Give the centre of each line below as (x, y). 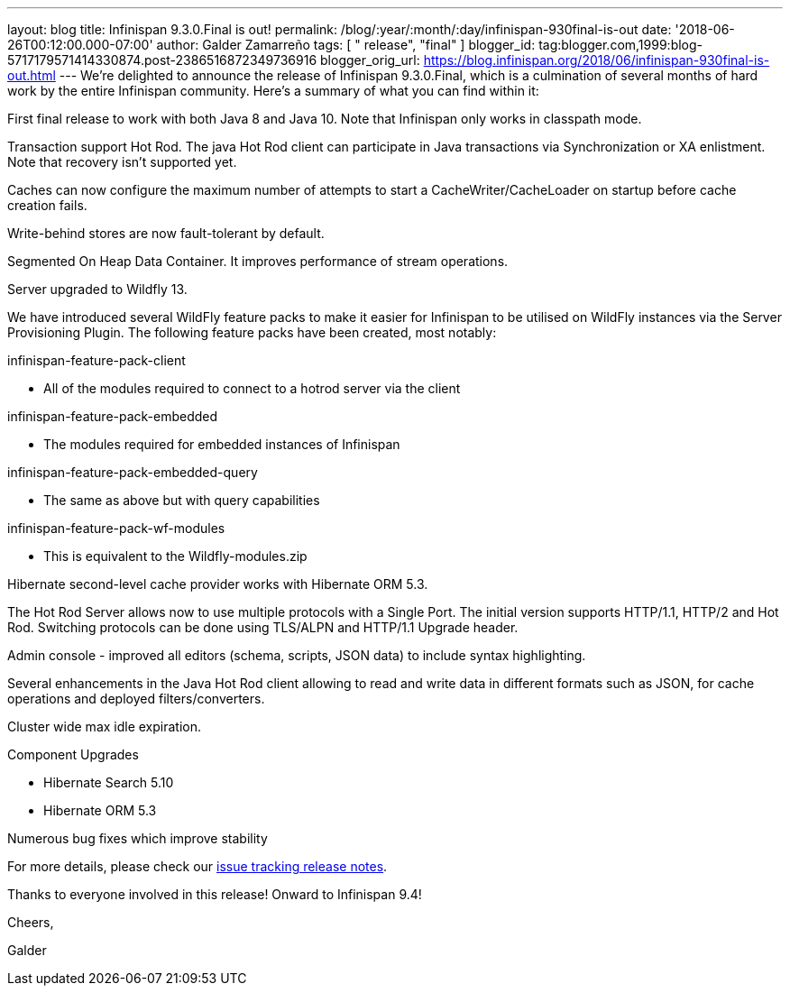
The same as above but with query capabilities (182, 500)
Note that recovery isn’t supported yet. (122, 162)
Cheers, (31, 922)
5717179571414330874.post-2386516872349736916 (162, 60)
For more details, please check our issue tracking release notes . (197, 866)
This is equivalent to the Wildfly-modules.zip (175, 556)
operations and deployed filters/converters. (136, 699)
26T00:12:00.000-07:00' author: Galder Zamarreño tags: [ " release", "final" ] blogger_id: (271, 45)
